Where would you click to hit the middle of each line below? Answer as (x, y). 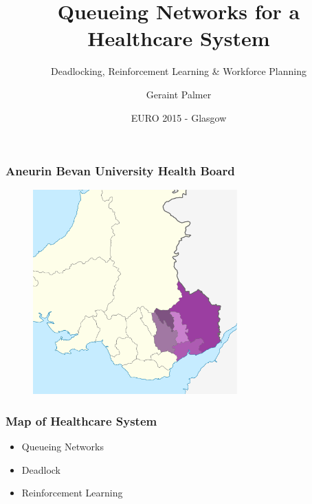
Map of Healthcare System (81, 420)
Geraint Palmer (179, 94)
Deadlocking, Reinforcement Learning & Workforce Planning (179, 71)
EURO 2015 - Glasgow (179, 117)
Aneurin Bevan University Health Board (120, 171)
